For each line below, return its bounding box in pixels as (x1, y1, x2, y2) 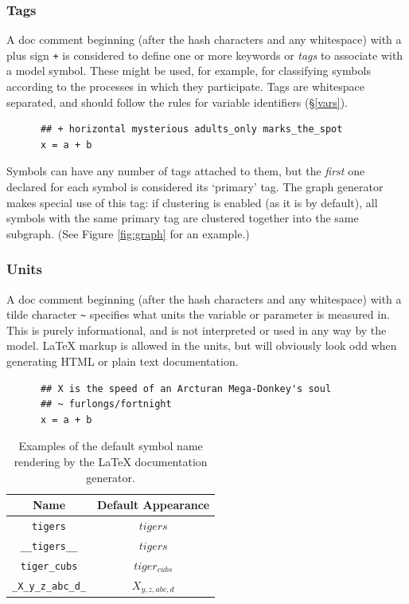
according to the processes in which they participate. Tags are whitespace (6, 78, 365, 95)
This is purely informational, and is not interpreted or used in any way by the (6, 321, 387, 338)
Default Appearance (97, 496, 210, 513)
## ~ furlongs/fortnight (40, 398, 172, 410)
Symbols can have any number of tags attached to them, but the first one (6, 163, 365, 179)
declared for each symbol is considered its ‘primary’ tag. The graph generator (6, 178, 384, 195)
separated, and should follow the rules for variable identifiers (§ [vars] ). (6, 93, 349, 110)
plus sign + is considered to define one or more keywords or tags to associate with (6, 46, 403, 63)
